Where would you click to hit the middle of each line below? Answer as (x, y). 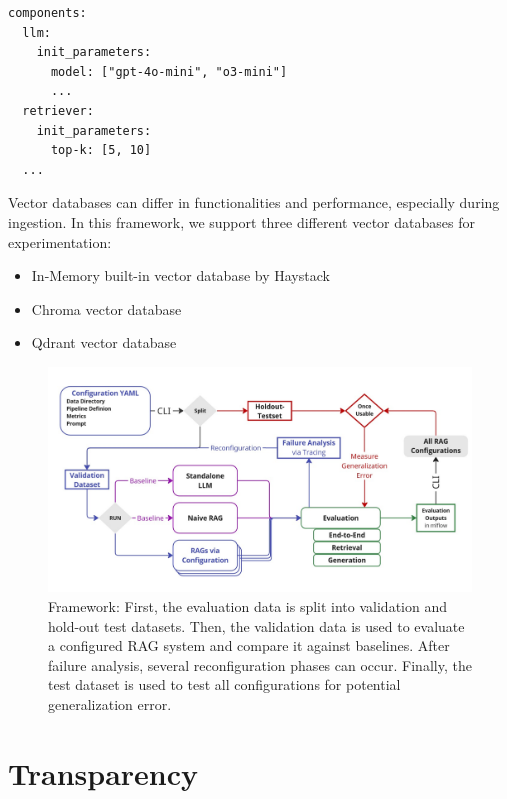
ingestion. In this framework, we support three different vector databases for (241, 221)
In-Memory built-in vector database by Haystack (180, 275)
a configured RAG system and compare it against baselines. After (249, 645)
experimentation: (60, 241)
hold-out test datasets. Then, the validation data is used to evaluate (256, 625)
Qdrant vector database (104, 342)
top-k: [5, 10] (101, 150)
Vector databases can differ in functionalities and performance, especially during (254, 202)
